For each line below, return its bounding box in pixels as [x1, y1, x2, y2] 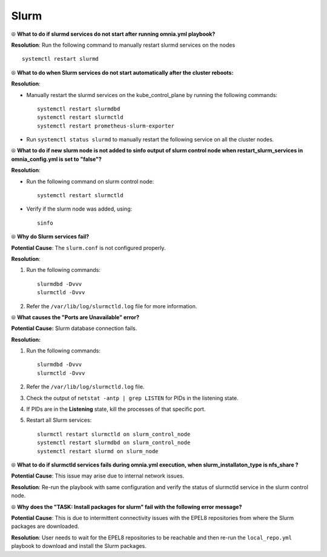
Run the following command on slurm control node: [26, 178, 154, 185]
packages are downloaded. [11, 522, 79, 530]
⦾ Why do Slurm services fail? [11, 233, 90, 240]
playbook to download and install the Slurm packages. [11, 542, 147, 550]
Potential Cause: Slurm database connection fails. [11, 325, 137, 332]
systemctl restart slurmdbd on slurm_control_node [37, 439, 191, 446]
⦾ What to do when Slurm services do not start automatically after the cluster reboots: [11, 69, 234, 76]
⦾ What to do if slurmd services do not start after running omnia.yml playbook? [11, 30, 216, 38]
